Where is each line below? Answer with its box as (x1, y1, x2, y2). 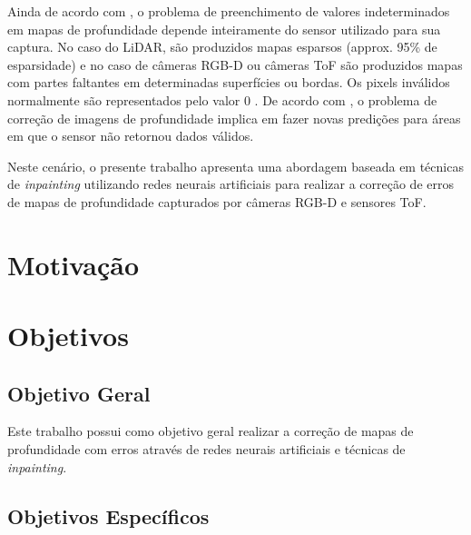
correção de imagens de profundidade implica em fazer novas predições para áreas (7, 108, 461, 127)
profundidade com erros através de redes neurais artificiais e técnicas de (7, 440, 406, 459)
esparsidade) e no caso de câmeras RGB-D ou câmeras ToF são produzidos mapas (7, 54, 463, 74)
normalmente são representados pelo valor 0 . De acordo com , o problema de (7, 90, 437, 109)
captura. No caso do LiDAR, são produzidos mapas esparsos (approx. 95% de (7, 37, 437, 56)
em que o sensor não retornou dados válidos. (7, 126, 254, 145)
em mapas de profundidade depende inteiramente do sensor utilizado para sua (7, 19, 441, 38)
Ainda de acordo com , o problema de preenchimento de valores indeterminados (7, 2, 450, 20)
